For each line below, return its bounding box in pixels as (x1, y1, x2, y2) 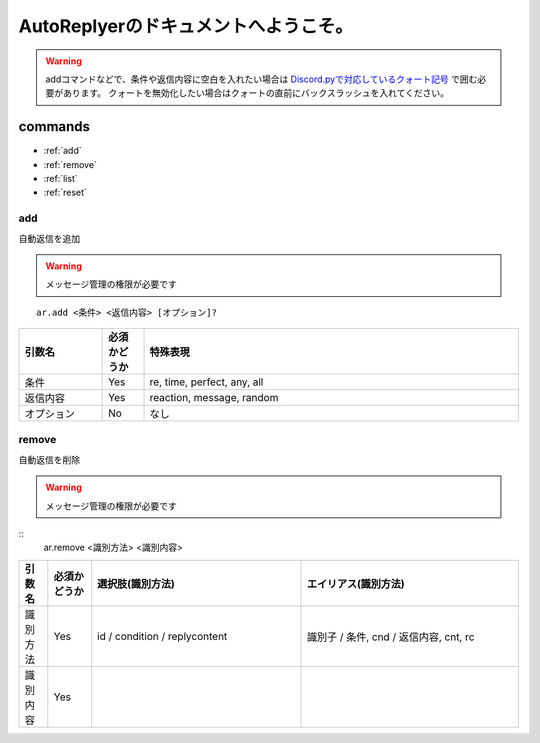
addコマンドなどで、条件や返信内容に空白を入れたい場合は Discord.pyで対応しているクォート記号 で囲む (45, 73, 478, 85)
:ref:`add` (43, 145, 82, 157)
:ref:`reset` (43, 186, 87, 199)
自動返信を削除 (18, 453, 80, 465)
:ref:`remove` (43, 158, 97, 170)
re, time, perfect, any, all (149, 375, 264, 389)
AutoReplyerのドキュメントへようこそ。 (18, 15, 354, 37)
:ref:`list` (43, 173, 79, 185)
